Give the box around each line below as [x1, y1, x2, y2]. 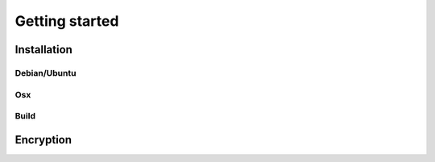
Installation [14, 43, 72, 56]
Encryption [14, 133, 72, 147]
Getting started [14, 12, 119, 30]
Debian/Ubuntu [14, 67, 77, 78]
